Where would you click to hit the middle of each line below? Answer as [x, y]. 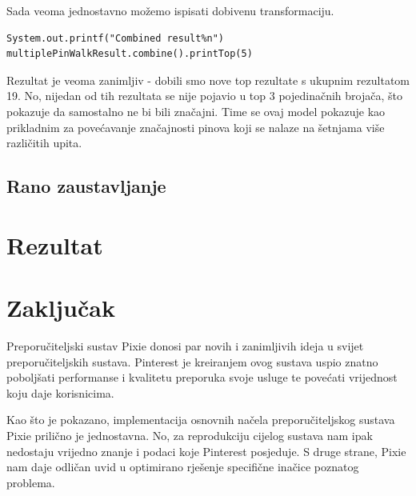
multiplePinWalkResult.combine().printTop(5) [130, 54]
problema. [31, 482]
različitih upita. [44, 143]
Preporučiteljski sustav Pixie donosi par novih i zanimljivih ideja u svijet [185, 346]
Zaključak [61, 308]
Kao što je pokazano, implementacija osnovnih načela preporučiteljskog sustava [201, 420]
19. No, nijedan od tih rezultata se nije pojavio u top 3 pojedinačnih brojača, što [204, 96]
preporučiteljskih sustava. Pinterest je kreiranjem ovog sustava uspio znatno [192, 361]
